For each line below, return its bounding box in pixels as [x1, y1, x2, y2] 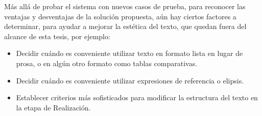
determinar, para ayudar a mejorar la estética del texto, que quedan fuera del [4, 21, 247, 32]
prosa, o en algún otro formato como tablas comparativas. [16, 57, 198, 68]
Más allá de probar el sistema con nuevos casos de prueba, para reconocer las [4, 1, 246, 11]
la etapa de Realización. [16, 102, 91, 112]
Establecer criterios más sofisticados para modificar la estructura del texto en [16, 92, 258, 103]
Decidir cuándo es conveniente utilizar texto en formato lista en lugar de [16, 48, 243, 59]
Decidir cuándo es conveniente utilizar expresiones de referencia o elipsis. [16, 75, 244, 85]
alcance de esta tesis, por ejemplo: [4, 31, 110, 41]
